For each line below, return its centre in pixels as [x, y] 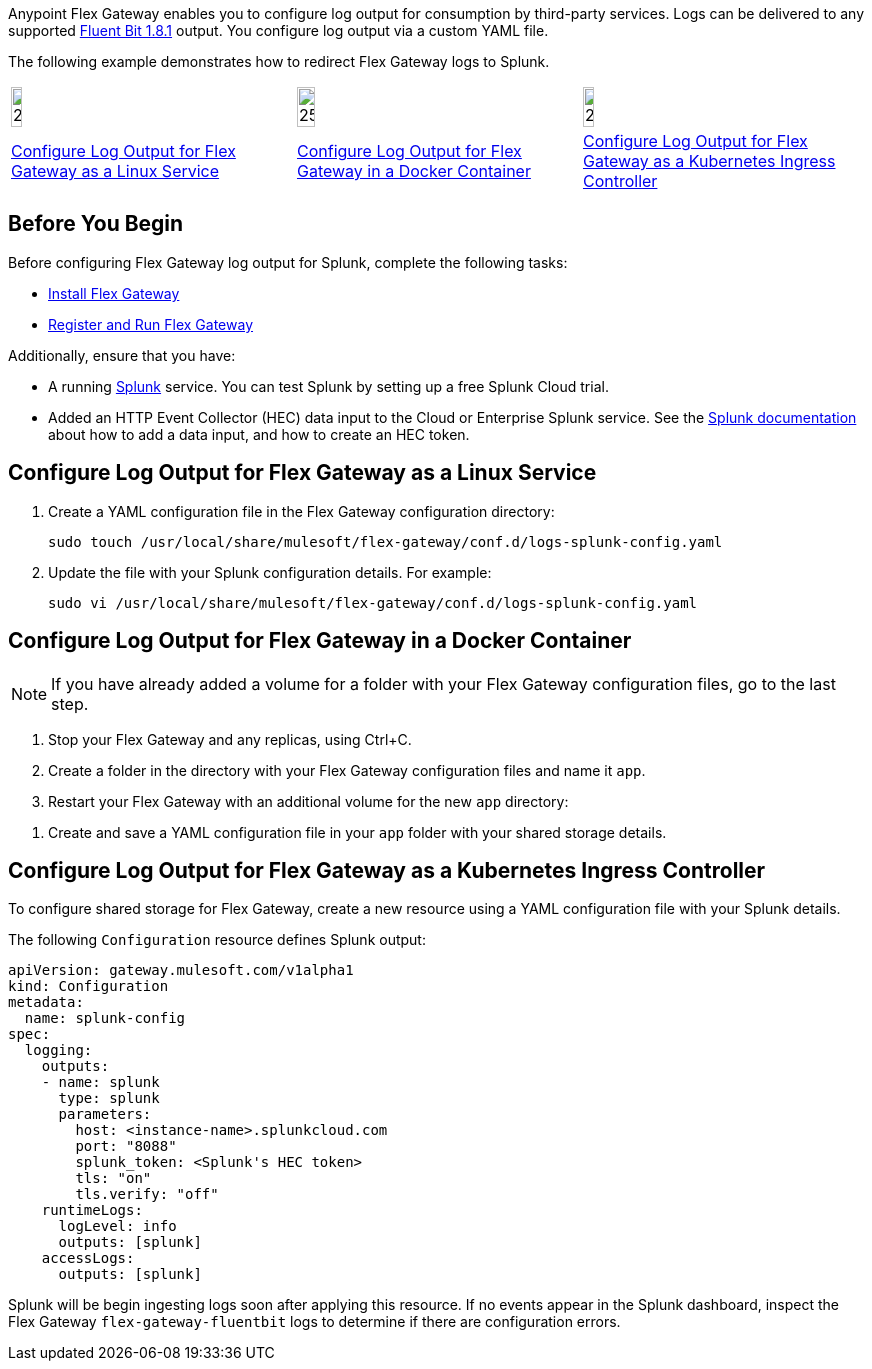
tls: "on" [113, 1178]
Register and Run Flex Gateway [151, 324]
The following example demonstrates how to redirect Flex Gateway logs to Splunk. [279, 61]
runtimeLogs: [92, 1210]
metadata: [46, 1002]
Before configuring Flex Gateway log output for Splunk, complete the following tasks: [288, 262]
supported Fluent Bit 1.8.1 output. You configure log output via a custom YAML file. [278, 30]
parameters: [105, 1114]
